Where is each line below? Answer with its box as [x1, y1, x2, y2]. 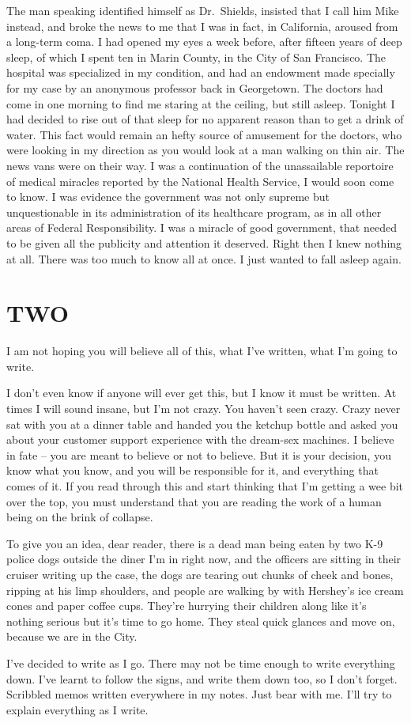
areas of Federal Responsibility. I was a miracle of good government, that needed [6, 219, 397, 236]
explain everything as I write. [6, 701, 149, 717]
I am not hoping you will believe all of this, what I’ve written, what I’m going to [6, 343, 398, 359]
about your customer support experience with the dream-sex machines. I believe [6, 431, 394, 448]
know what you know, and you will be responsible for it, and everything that [6, 462, 379, 479]
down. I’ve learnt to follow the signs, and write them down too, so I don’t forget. [6, 670, 398, 687]
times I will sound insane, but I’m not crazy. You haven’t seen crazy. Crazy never [6, 400, 401, 416]
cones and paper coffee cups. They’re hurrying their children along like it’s [6, 597, 367, 614]
